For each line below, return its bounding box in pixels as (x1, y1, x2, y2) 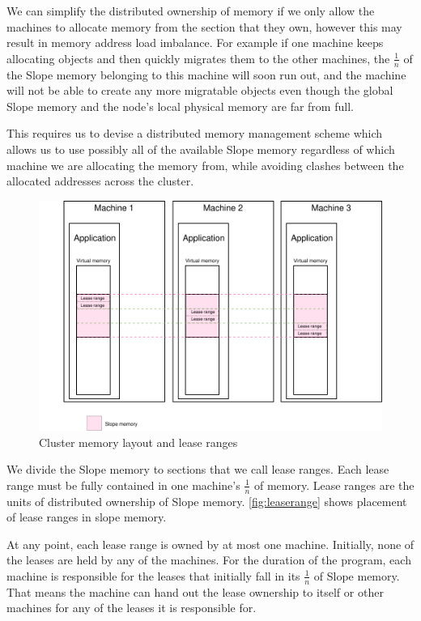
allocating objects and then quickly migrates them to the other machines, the (6, 49, 390, 66)
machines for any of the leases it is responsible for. (6, 599, 257, 616)
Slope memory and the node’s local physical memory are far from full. (6, 97, 354, 114)
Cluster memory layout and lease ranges (39, 433, 238, 450)
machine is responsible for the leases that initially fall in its (6, 567, 300, 584)
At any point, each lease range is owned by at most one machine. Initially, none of (6, 535, 415, 552)
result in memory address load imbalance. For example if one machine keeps (6, 34, 384, 51)
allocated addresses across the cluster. (6, 172, 194, 189)
